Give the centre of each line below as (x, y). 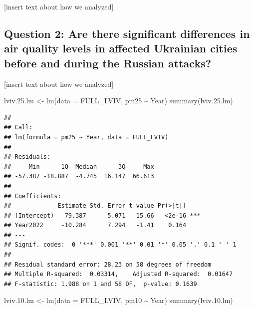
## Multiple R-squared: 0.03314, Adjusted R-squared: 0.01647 (119, 274)
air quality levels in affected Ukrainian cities (121, 48)
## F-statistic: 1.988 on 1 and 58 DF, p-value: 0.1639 (101, 284)
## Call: (18, 128)
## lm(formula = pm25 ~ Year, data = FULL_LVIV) (86, 137)
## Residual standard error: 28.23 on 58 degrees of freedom (108, 264)
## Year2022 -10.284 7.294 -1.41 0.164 (95, 225)
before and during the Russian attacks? (108, 63)
